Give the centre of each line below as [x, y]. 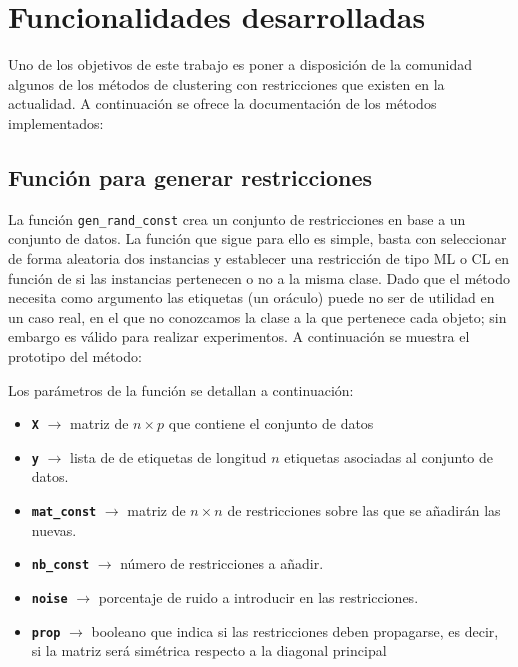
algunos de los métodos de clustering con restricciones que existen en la [226, 83]
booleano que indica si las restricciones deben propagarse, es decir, [295, 630]
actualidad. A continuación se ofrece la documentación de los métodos [222, 103]
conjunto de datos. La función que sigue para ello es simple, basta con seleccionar [257, 238]
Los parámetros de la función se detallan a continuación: [181, 389]
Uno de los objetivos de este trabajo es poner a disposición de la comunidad [240, 64]
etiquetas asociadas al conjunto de [388, 456]
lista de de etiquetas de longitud [168, 456]
